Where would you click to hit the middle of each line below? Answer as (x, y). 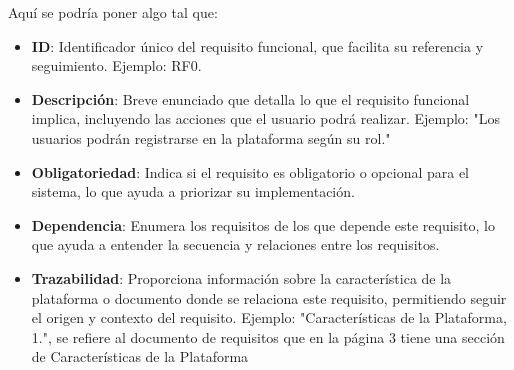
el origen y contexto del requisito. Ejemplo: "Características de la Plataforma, (269, 317)
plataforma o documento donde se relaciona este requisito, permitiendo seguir (269, 297)
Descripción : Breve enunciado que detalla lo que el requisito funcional (250, 98)
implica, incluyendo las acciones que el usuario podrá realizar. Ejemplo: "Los (265, 118)
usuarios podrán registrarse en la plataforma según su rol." (211, 137)
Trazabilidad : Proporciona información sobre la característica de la (241, 277)
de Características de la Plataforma (140, 356)
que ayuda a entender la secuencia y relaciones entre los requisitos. (235, 244)
